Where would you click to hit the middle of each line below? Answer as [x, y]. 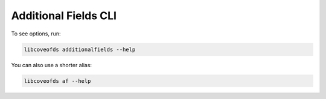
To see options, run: [36, 34]
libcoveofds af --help [57, 81]
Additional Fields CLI [64, 16]
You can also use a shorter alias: [52, 65]
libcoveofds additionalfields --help [80, 49]
